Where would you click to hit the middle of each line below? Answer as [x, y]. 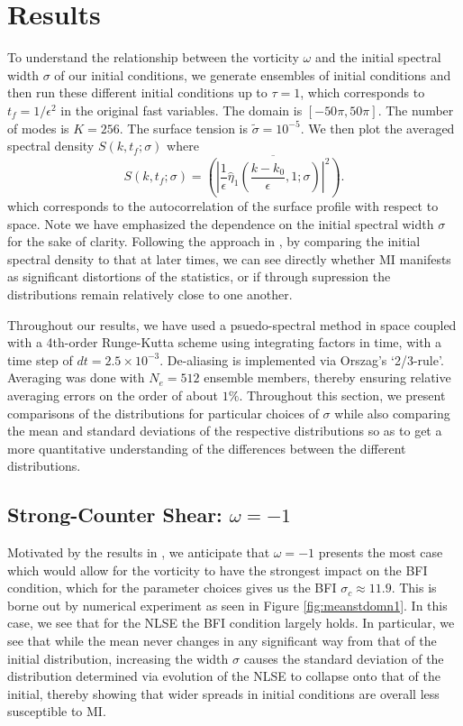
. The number [416, 110]
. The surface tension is [183, 128]
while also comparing [392, 413]
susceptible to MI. [57, 711]
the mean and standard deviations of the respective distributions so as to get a [225, 431]
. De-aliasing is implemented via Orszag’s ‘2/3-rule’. [302, 359]
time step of [40, 359]
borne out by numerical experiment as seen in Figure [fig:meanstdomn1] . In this [227, 605]
